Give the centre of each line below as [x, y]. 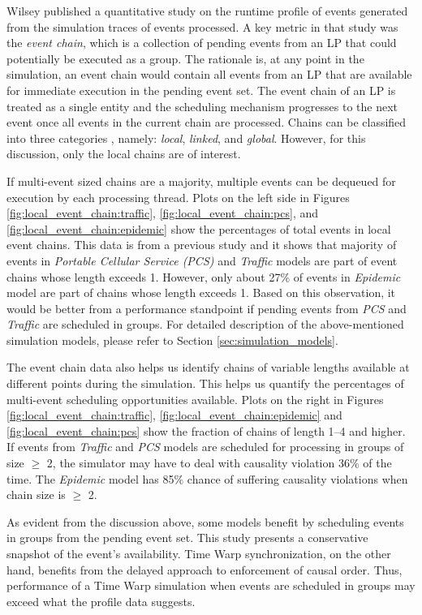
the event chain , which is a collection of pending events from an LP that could [202, 43]
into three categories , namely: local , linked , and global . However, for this [186, 138]
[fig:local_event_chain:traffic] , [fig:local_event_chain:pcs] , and [163, 213]
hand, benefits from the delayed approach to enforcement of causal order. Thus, [205, 569]
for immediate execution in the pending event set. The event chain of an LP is [201, 90]
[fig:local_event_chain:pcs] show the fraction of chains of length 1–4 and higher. [206, 430]
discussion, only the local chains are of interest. [124, 154]
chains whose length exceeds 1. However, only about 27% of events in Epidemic [204, 276]
